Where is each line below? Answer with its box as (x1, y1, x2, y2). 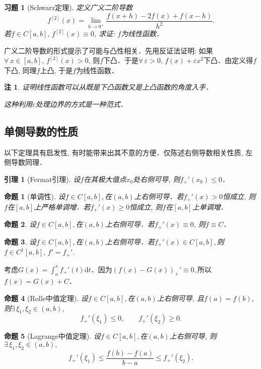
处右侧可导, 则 (133, 173, 180, 184)
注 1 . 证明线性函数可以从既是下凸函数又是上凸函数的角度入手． (4, 82, 213, 92)
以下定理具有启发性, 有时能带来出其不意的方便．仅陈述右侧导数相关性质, (4, 147, 243, 157)
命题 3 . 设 (4, 236, 36, 247)
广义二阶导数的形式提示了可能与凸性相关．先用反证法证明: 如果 (4, 45, 213, 55)
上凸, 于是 (40, 65, 73, 75)
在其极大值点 (84, 173, 126, 184)
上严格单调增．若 (34, 201, 91, 212)
